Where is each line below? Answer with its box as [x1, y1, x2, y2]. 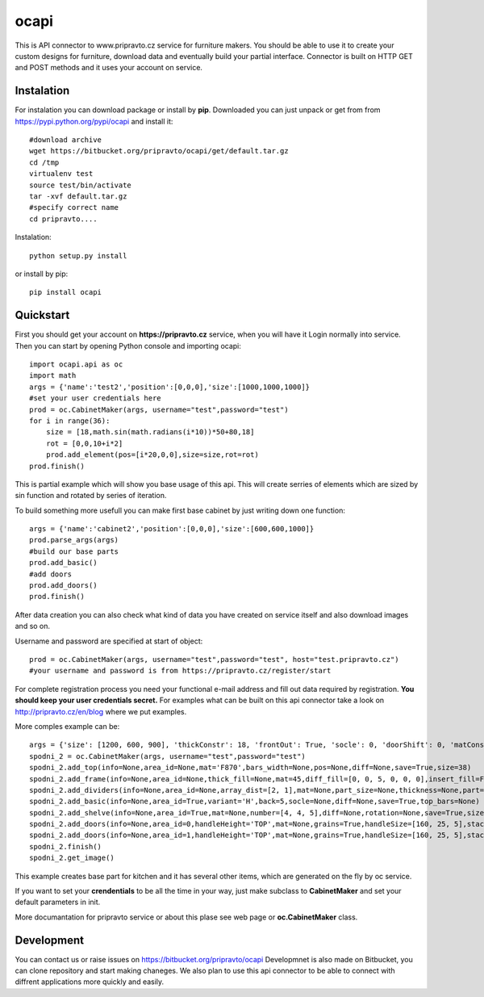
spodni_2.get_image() [29, 853, 115, 863]
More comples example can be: [15, 721, 120, 731]
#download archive [29, 136, 102, 145]
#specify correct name [29, 203, 119, 212]
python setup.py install [29, 251, 127, 260]
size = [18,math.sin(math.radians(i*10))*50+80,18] [45, 428, 255, 437]
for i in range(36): [29, 416, 111, 425]
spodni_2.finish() [29, 842, 102, 851]
